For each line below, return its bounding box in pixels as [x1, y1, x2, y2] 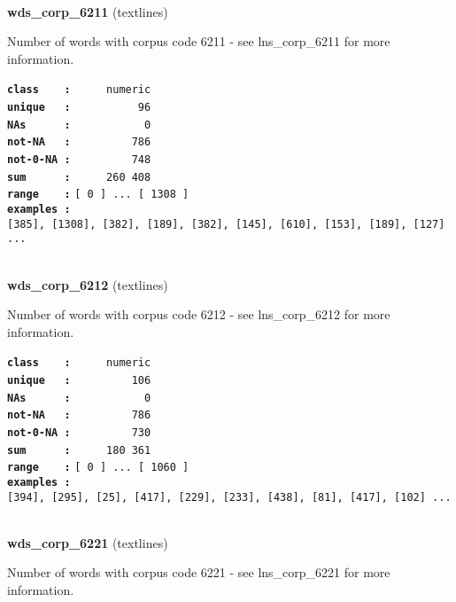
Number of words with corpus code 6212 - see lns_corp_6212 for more [7, 305, 390, 324]
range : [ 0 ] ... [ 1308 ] [7, 188, 189, 201]
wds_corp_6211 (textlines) [7, 2, 168, 20]
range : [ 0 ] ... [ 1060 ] [7, 461, 189, 474]
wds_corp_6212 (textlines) [7, 275, 168, 293]
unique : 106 [7, 373, 151, 387]
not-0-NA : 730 [7, 426, 151, 439]
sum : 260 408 [7, 170, 151, 184]
